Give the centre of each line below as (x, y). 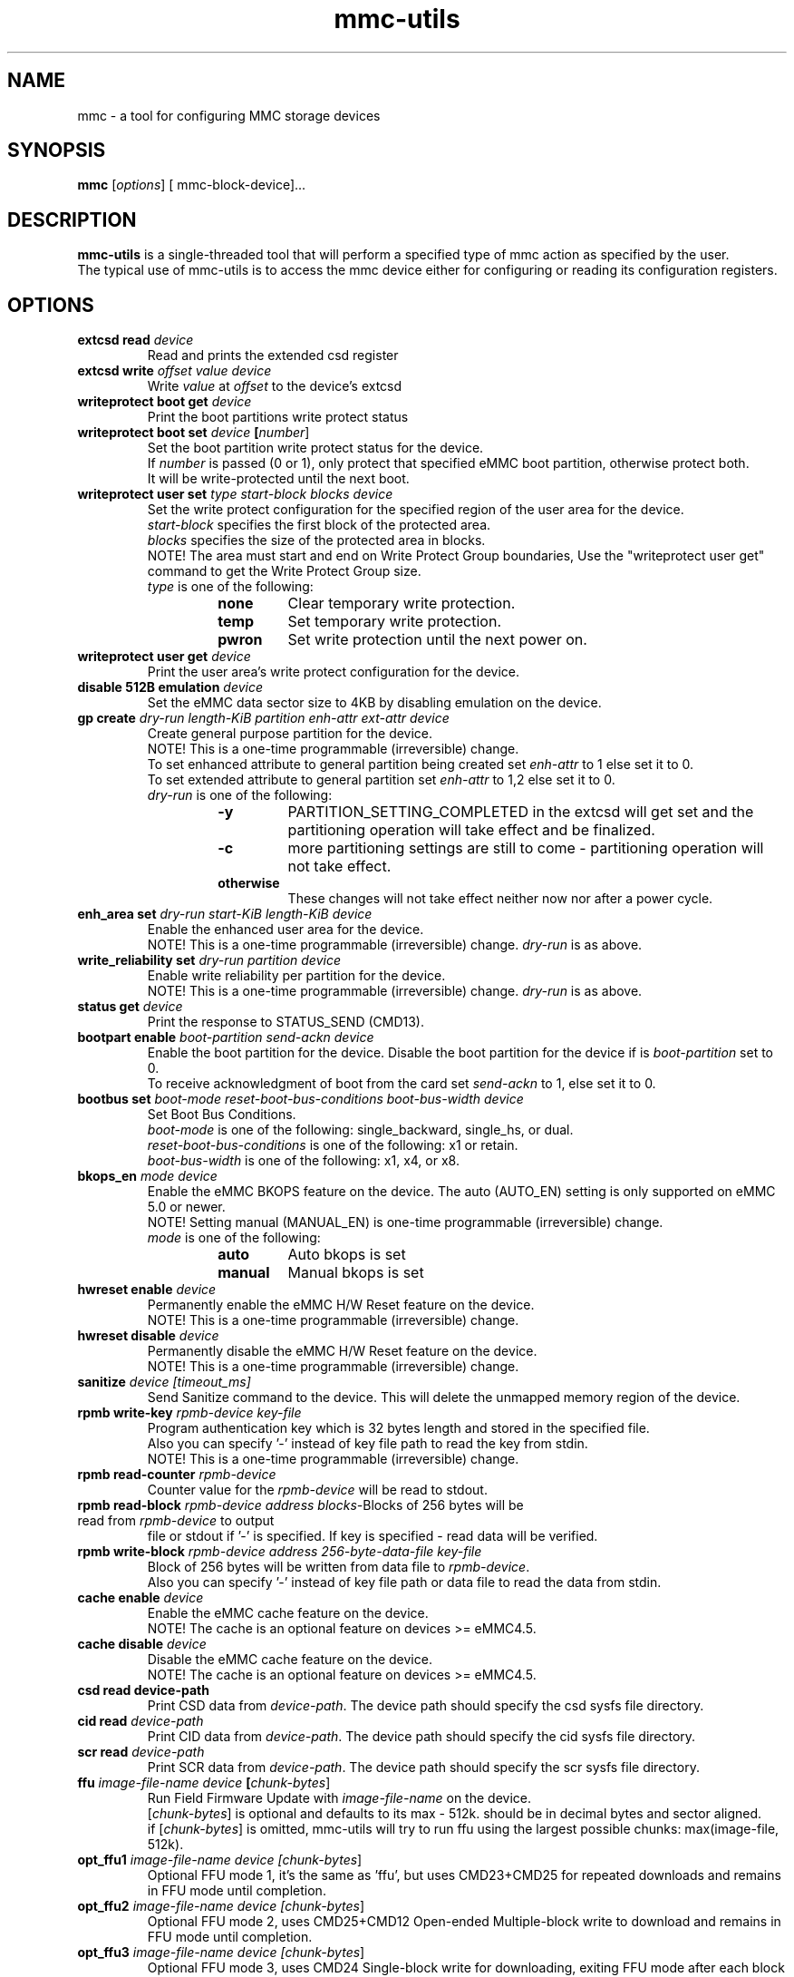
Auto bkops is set (347, 1255)
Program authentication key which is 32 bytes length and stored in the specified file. (398, 1428)
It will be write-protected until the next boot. (278, 479)
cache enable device (140, 1598)
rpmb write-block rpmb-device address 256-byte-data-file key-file (280, 1552)
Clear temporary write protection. (402, 604)
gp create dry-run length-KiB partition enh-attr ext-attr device (263, 718)
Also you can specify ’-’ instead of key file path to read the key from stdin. (368, 1444)
